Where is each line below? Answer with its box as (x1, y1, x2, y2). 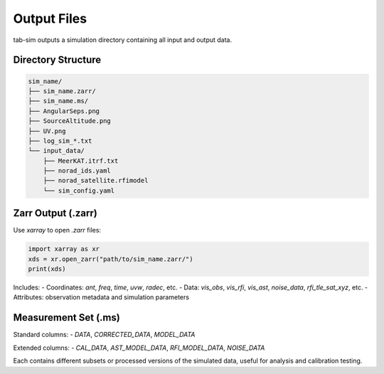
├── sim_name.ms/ (28, 97, 89, 105)
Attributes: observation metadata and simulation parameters (13, 293, 190, 301)
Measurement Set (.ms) (13, 311, 120, 324)
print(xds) (28, 265, 66, 273)
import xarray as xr (28, 245, 100, 253)
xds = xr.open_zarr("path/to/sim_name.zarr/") (28, 255, 193, 263)
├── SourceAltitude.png (28, 117, 112, 125)
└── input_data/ (28, 146, 85, 155)
